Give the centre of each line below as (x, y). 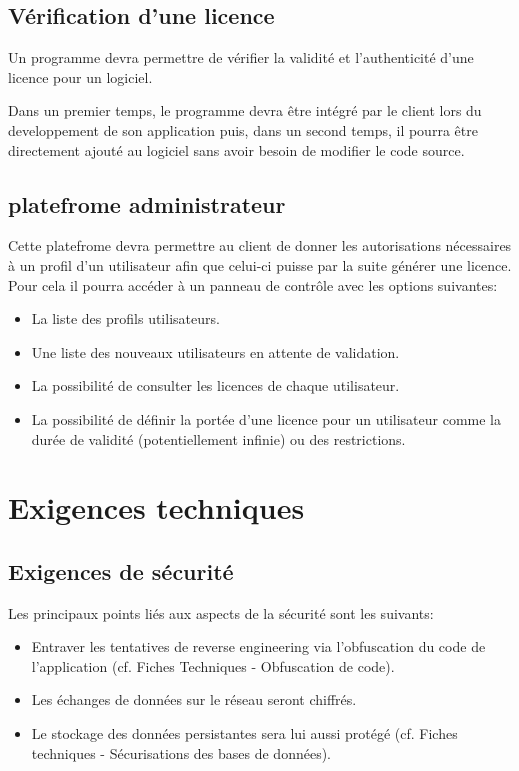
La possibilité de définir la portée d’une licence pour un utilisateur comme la (266, 418)
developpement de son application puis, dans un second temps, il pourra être (243, 129)
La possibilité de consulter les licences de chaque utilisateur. (215, 385)
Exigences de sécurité (121, 570)
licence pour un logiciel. (80, 76)
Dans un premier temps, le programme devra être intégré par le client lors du (245, 110)
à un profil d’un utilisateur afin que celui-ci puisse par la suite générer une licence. (260, 264)
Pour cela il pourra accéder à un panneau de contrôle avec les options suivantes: (253, 284)
